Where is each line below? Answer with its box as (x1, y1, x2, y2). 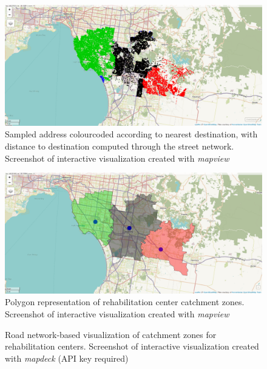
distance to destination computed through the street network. (5, 139, 234, 152)
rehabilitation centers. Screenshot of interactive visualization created (5, 340, 259, 353)
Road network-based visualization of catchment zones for (5, 328, 217, 340)
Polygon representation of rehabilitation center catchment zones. (5, 295, 245, 308)
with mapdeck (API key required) (5, 351, 129, 364)
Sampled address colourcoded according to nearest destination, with (5, 128, 258, 140)
